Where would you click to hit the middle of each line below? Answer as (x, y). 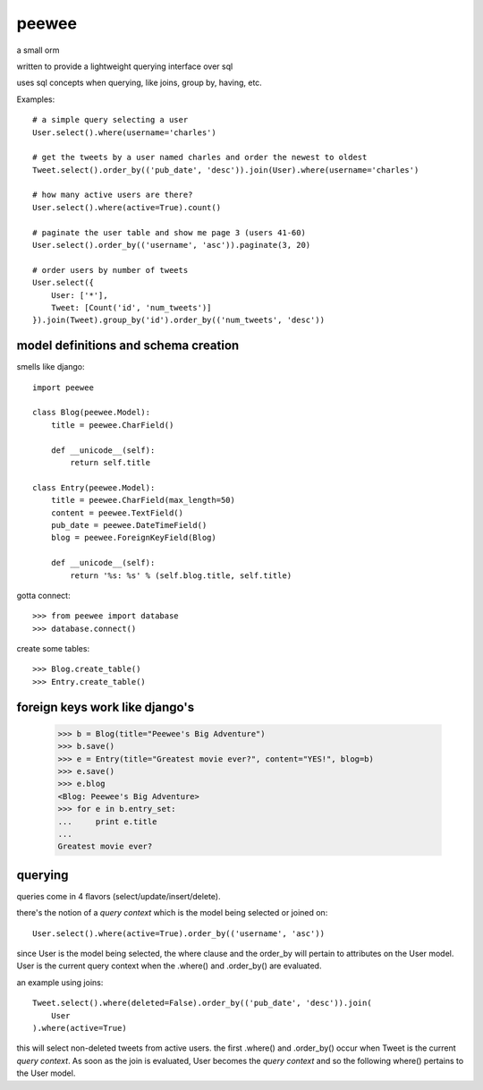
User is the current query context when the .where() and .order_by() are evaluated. (169, 966)
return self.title (110, 462)
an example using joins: (60, 982)
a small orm (38, 50)
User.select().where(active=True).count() (127, 207)
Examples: (36, 99)
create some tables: (53, 649)
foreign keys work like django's (106, 707)
